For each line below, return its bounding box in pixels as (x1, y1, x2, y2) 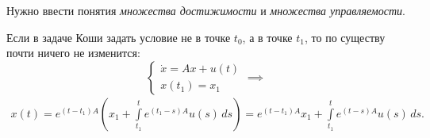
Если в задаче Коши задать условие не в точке (6, 29, 231, 45)
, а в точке (242, 29, 293, 45)
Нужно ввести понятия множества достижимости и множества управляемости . (6, 2, 405, 18)
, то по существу (305, 29, 386, 45)
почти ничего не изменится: (6, 44, 140, 61)
